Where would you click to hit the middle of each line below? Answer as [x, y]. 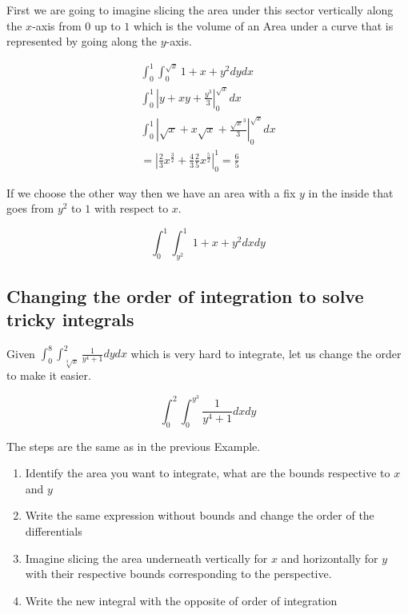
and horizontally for [330, 558]
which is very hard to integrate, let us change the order [266, 353]
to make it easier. [49, 375]
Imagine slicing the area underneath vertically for [146, 558]
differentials [54, 530]
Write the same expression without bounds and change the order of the [200, 515]
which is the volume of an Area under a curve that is [264, 25]
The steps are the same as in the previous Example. [134, 446]
